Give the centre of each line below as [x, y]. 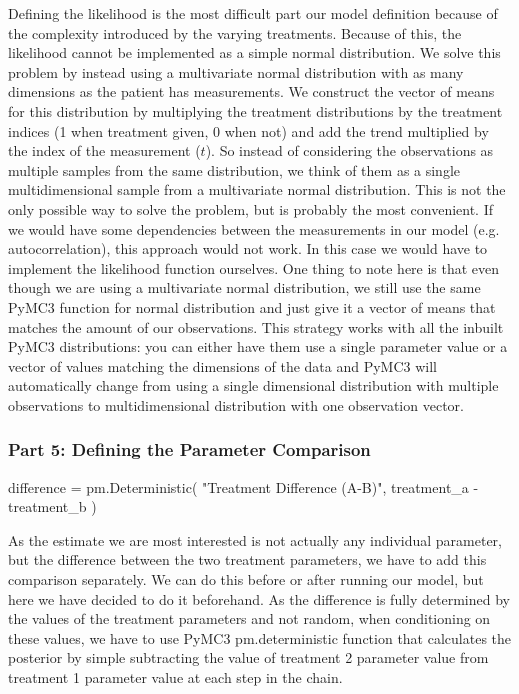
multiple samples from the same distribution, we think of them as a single [234, 169]
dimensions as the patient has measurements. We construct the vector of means [251, 91]
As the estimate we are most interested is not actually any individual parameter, [255, 539]
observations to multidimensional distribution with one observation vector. [236, 404]
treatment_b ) [52, 506]
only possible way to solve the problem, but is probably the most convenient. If [251, 208]
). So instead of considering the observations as [349, 150]
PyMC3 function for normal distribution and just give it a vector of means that [252, 306]
